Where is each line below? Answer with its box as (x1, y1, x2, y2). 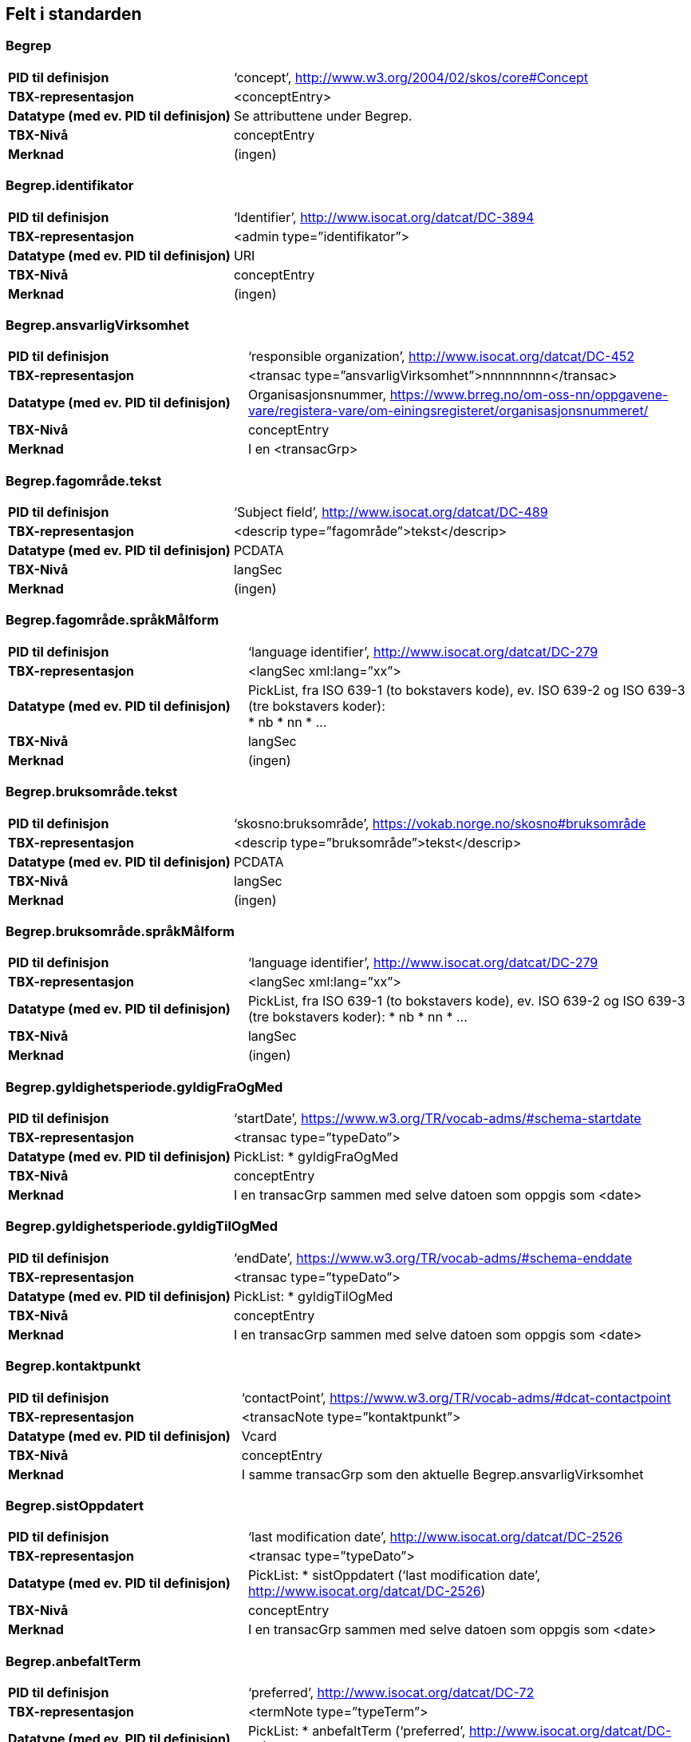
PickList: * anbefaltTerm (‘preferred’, (247, 1723, 466, 1740)
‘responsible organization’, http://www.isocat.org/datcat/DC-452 (247, 348, 634, 365)
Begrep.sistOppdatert (6, 1497, 144, 1514)
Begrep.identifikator (6, 177, 134, 194)
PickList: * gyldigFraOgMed (233, 1149, 398, 1165)
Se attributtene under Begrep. (233, 107, 413, 124)
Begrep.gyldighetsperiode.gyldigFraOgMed (6, 1078, 283, 1095)
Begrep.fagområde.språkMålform (6, 612, 219, 629)
